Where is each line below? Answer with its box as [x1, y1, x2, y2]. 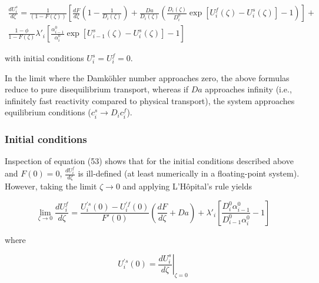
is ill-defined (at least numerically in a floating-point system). [78, 167, 300, 179]
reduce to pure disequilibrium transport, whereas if [5, 83, 189, 95]
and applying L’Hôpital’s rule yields [122, 180, 252, 192]
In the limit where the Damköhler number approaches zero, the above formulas [5, 71, 290, 84]
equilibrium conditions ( [5, 106, 91, 118]
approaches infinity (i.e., [205, 83, 292, 95]
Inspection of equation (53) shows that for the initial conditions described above [5, 154, 294, 167]
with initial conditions [5, 52, 84, 64]
